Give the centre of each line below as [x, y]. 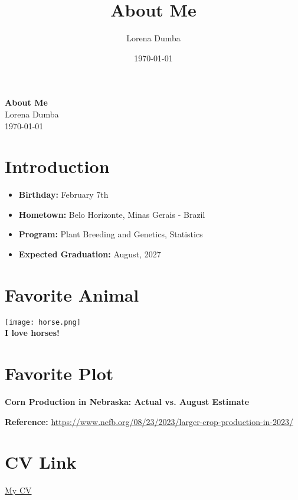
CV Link [41, 462]
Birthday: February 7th [63, 195]
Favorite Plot [59, 373]
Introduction [57, 166]
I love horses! [32, 333]
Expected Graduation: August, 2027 [90, 254]
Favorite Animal [72, 294]
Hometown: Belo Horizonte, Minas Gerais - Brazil [112, 214]
